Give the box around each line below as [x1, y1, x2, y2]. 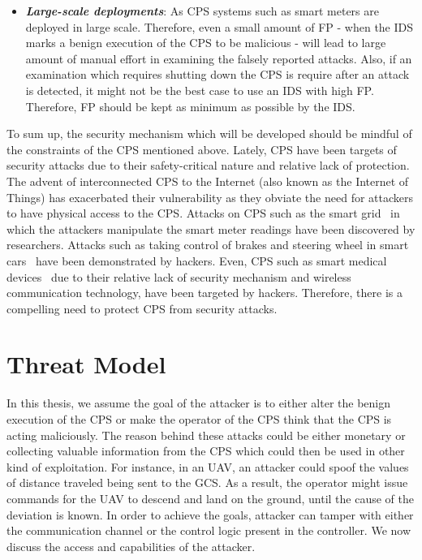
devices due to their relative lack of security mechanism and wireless [6, 268, 351, 285]
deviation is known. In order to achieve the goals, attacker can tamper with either [6, 506, 414, 523]
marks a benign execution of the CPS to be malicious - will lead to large [25, 34, 386, 51]
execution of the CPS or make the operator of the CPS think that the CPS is [6, 411, 392, 427]
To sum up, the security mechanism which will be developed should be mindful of [6, 125, 412, 142]
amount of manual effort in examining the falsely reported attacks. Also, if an [25, 50, 412, 67]
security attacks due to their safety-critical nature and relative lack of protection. [6, 157, 410, 174]
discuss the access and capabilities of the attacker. [6, 537, 256, 554]
